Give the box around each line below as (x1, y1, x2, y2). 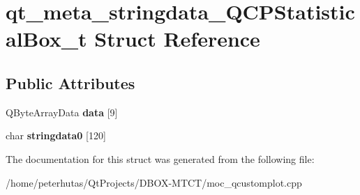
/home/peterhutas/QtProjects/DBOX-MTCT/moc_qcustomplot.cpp (6, 175, 302, 189)
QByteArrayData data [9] (6, 104, 118, 119)
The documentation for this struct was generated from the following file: (6, 151, 315, 166)
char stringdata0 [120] (6, 128, 106, 143)
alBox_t (6, 24, 87, 53)
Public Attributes (6, 72, 135, 93)
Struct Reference (94, 24, 260, 53)
